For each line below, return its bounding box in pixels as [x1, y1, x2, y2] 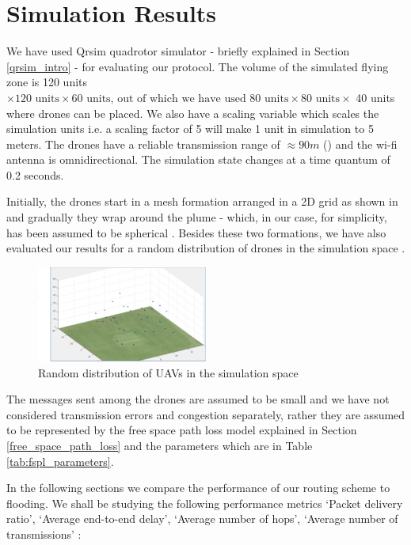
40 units [356, 89, 395, 105]
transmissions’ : [6, 526, 82, 543]
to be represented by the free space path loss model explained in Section [6, 422, 357, 438]
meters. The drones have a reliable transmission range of [6, 135, 280, 152]
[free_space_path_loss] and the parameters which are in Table [6, 437, 313, 454]
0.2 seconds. [6, 166, 64, 183]
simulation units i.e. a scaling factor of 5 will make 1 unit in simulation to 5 [6, 120, 374, 137]
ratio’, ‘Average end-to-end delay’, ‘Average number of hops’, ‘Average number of [6, 510, 398, 527]
